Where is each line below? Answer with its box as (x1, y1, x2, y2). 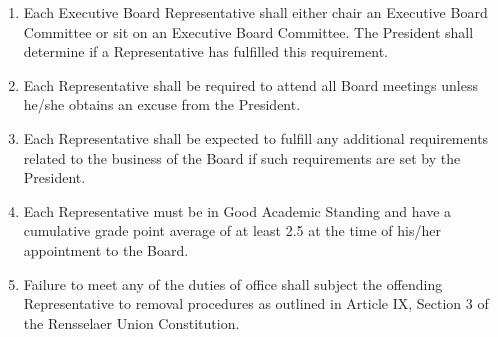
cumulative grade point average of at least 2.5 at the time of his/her (23, 220, 441, 241)
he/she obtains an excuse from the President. (23, 94, 301, 115)
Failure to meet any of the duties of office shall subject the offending (23, 273, 443, 294)
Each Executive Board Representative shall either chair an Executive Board (23, 2, 488, 22)
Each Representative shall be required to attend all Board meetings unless (23, 74, 478, 95)
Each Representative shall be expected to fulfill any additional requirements (23, 127, 489, 148)
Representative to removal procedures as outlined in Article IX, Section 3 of (23, 293, 489, 314)
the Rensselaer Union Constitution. (23, 312, 240, 333)
